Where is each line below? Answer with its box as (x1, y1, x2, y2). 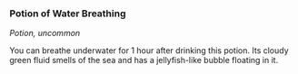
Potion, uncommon (9, 28, 81, 39)
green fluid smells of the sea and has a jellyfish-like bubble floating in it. (9, 55, 279, 66)
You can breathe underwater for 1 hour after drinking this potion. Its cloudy (9, 45, 289, 56)
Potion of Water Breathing (9, 7, 126, 20)
